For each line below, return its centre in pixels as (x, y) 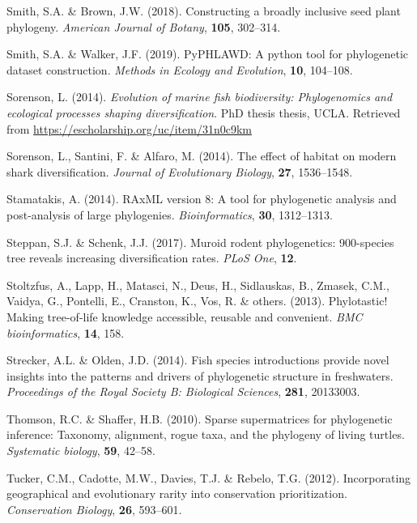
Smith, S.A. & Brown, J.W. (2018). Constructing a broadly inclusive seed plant (204, 11)
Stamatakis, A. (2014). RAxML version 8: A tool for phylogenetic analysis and (202, 199)
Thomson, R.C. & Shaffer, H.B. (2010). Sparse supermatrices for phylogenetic (200, 418)
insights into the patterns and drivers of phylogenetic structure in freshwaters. (200, 375)
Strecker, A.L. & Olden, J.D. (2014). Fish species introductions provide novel (198, 360)
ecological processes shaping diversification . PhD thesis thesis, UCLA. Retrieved (204, 112)
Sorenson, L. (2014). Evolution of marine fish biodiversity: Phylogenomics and (200, 97)
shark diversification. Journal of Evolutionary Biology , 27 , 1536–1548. (180, 171)
